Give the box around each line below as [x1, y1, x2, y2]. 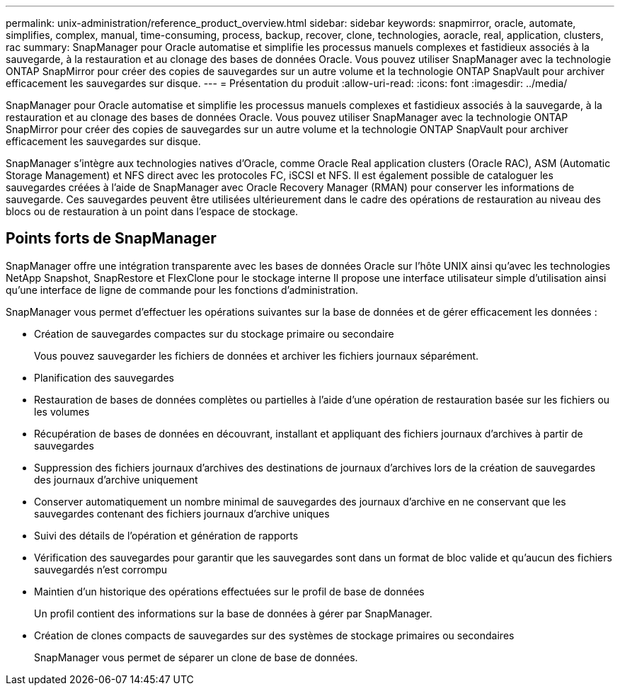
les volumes [34, 405, 90, 418]
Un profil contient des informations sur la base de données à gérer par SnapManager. [34, 607, 432, 619]
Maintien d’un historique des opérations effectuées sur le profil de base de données [34, 585, 425, 598]
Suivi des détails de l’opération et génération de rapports [34, 529, 299, 542]
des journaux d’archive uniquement [34, 473, 198, 486]
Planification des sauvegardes [34, 371, 174, 384]
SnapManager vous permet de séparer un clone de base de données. [34, 651, 358, 663]
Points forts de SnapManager [6, 229, 217, 248]
